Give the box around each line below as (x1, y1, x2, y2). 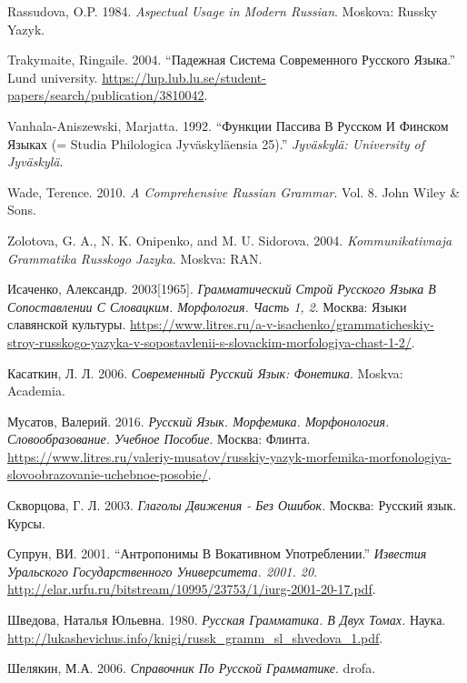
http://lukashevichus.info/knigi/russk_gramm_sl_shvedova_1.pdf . (7, 628, 383, 647)
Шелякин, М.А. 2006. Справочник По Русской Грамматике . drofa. (7, 658, 376, 678)
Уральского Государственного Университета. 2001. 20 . (7, 561, 318, 580)
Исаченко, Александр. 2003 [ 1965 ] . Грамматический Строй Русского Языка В (7, 279, 436, 298)
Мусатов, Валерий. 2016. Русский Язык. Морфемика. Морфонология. (7, 411, 390, 430)
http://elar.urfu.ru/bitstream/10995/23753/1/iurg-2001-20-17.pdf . (7, 579, 376, 598)
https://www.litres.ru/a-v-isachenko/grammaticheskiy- (129, 315, 434, 334)
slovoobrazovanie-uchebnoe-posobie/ (7, 465, 208, 484)
